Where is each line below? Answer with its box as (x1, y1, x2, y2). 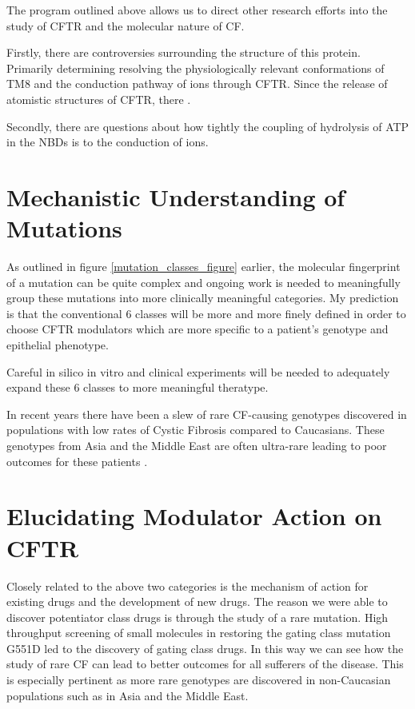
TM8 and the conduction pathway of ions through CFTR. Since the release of (6, 75, 388, 92)
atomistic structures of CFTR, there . (6, 90, 191, 107)
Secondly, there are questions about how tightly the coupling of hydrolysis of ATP (6, 118, 409, 134)
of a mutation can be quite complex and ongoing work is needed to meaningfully (6, 273, 401, 290)
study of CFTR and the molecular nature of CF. (6, 17, 245, 34)
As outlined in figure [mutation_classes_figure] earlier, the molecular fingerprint (6, 258, 401, 275)
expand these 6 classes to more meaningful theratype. (6, 379, 269, 396)
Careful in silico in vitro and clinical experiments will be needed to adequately (6, 363, 390, 380)
